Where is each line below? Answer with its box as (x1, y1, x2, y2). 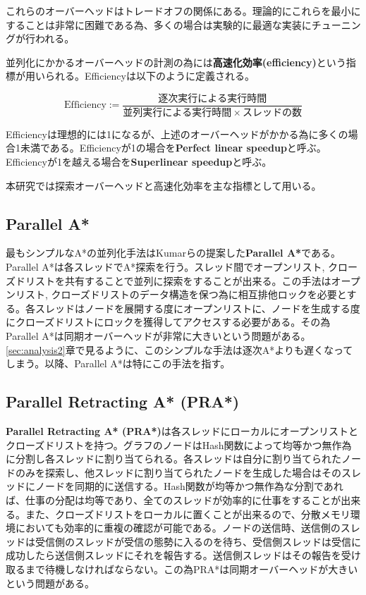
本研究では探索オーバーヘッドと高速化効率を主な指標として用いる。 (6, 178, 322, 192)
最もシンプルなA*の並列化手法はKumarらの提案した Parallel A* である (6, 245, 331, 260)
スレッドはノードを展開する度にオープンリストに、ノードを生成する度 (35, 300, 360, 315)
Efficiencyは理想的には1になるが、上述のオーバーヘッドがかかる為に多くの (6, 126, 348, 141)
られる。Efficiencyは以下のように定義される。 (44, 68, 255, 83)
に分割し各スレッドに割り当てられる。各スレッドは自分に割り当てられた (6, 451, 341, 466)
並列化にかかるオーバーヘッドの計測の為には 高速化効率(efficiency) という (6, 54, 346, 69)
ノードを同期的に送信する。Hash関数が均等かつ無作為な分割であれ (35, 479, 343, 493)
